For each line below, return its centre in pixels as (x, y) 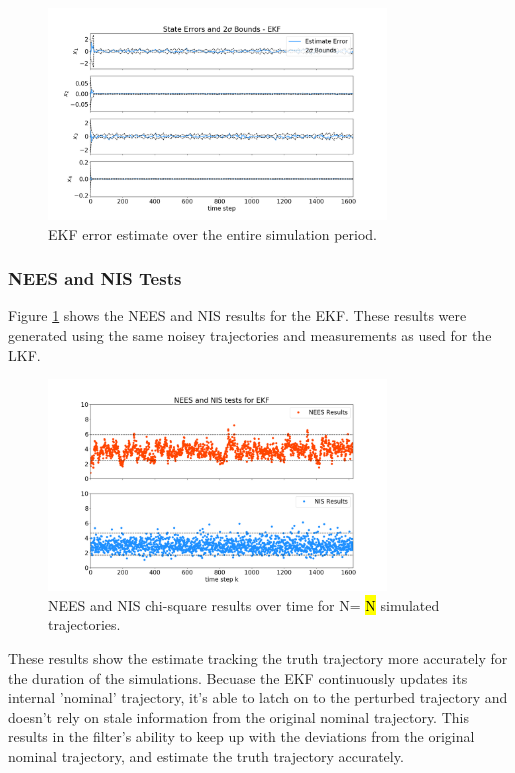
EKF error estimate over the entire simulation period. (212, 233)
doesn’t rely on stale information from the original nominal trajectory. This (238, 716)
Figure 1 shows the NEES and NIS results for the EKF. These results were (237, 315)
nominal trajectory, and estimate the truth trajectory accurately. (206, 755)
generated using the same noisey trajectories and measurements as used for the (250, 334)
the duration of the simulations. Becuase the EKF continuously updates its (238, 677)
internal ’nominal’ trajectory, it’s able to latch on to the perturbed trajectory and (258, 697)
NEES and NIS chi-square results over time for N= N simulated (244, 604)
